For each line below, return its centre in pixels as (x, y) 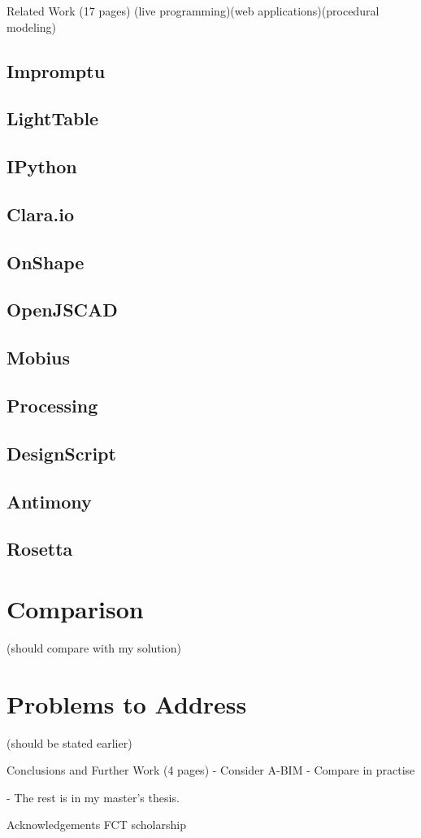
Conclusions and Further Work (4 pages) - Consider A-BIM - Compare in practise (211, 770)
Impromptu (56, 70)
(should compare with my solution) (94, 647)
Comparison (75, 608)
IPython (42, 166)
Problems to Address (127, 703)
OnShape (46, 262)
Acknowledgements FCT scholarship (96, 825)
